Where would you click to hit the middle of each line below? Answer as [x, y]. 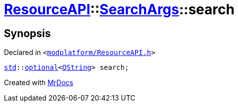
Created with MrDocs [39, 83]
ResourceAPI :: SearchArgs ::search [119, 9]
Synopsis [27, 33]
